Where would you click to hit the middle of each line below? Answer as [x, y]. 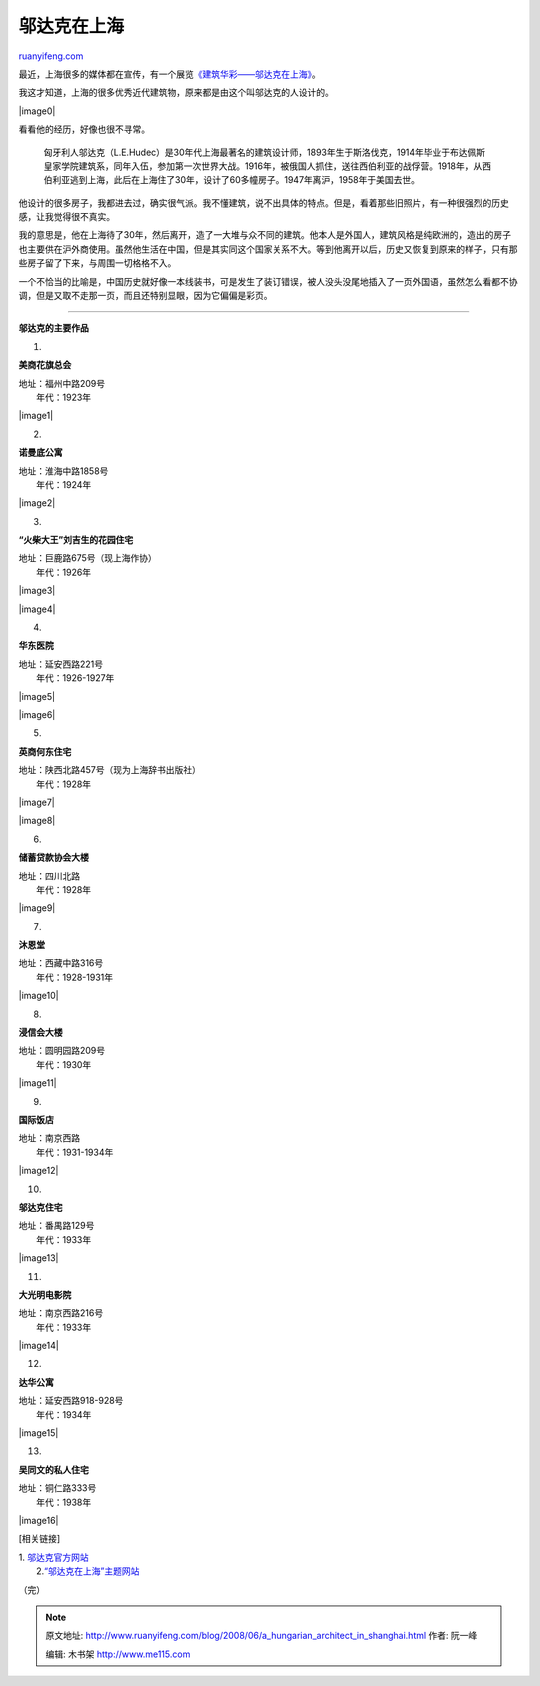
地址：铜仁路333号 [57, 1488]
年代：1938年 [64, 1502]
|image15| [38, 1433]
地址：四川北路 [49, 876]
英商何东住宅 [45, 751]
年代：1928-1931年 [75, 977]
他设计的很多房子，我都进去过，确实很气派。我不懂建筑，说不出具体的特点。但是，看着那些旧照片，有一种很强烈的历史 [263, 202]
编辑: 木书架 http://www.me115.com [118, 1654]
